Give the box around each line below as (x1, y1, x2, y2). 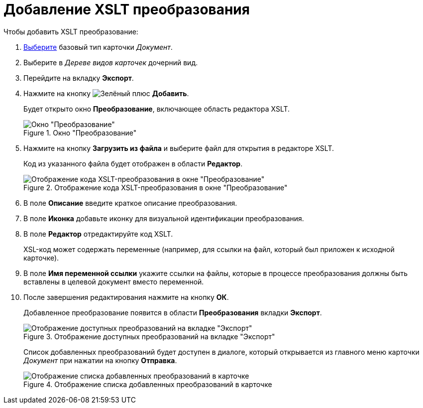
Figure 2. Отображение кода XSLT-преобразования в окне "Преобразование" (23, 183, 288, 192)
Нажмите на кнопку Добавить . (23, 89, 189, 98)
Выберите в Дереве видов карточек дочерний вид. (23, 58, 198, 67)
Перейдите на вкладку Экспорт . (23, 73, 134, 82)
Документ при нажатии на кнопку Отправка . (23, 356, 177, 365)
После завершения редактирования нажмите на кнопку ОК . (23, 292, 229, 301)
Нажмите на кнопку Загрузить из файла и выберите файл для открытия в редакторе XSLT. (23, 143, 334, 152)
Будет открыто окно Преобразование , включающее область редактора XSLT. (23, 104, 290, 113)
